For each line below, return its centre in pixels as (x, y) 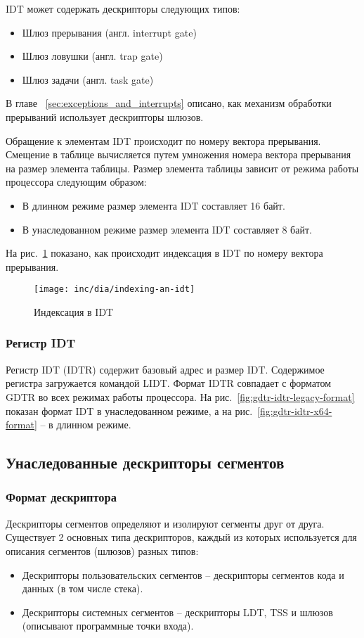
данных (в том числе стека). (83, 588)
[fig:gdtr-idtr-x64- (295, 410)
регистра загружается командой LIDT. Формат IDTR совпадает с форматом (169, 383)
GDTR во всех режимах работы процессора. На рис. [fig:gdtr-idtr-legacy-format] (180, 396)
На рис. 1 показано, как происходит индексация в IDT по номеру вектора (164, 253)
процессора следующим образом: (76, 182)
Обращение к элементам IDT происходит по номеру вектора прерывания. (163, 140)
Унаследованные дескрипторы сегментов (145, 462)
